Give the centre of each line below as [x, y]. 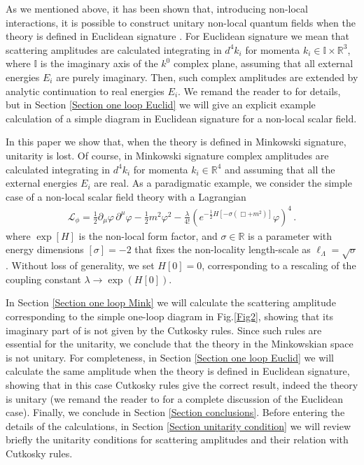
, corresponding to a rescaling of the [279, 265]
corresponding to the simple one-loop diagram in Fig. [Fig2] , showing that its [169, 316]
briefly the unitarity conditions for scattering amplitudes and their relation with [177, 439]
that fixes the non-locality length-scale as [223, 249]
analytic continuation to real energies [85, 91]
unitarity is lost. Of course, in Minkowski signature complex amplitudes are [167, 155]
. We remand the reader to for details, [259, 91]
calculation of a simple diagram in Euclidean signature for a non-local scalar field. [181, 118]
